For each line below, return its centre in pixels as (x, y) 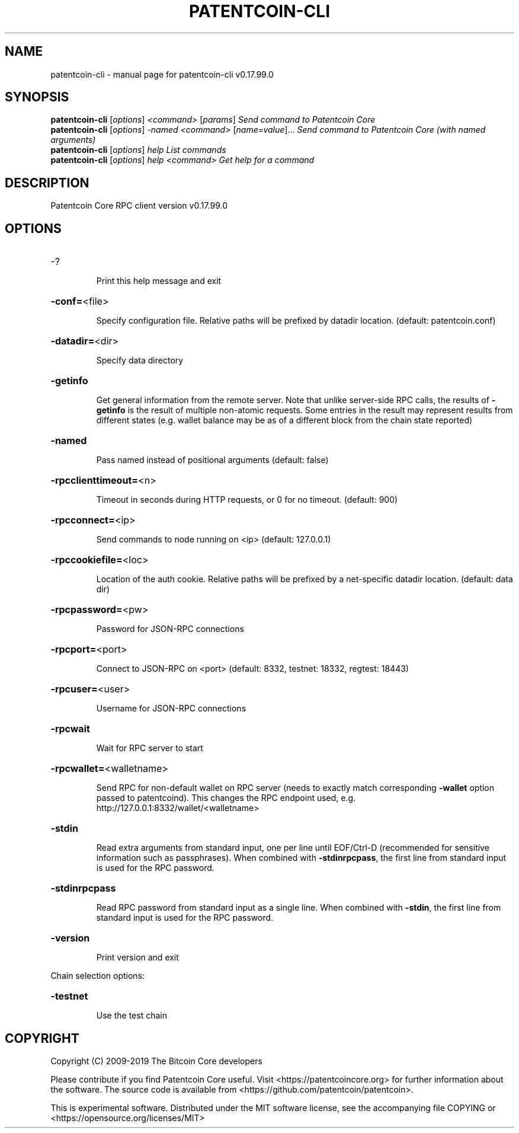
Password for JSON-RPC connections (170, 629)
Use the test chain (132, 1016)
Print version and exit (137, 958)
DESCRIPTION (47, 183)
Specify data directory (140, 360)
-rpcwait (70, 729)
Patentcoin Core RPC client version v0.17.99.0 (139, 206)
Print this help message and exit (159, 281)
